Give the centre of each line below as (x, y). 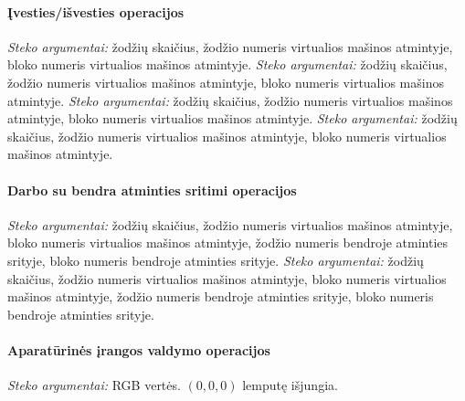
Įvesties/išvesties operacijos (96, 11)
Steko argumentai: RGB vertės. (94, 385)
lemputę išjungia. (290, 385)
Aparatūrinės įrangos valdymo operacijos (139, 349)
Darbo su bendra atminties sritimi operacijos (152, 190)
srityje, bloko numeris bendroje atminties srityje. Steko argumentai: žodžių (216, 260)
